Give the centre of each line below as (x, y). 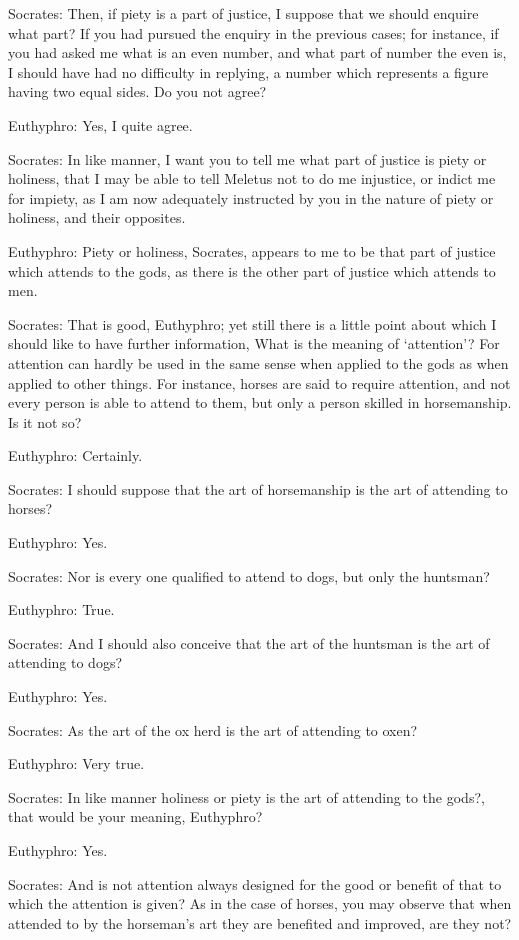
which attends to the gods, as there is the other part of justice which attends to (252, 270)
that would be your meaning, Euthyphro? (135, 816)
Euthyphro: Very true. (76, 763)
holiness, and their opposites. (97, 217)
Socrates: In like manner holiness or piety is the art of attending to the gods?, (246, 796)
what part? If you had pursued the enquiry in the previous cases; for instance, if (253, 32)
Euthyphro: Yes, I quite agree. (100, 124)
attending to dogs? (65, 662)
